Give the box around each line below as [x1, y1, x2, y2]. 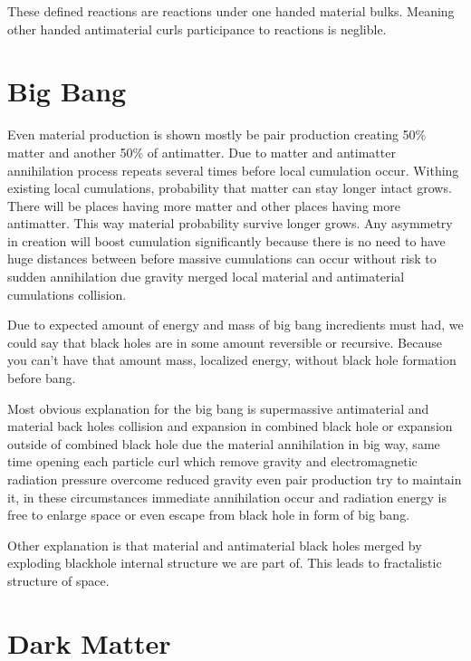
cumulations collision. [7, 284, 127, 303]
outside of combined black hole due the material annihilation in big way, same [7, 434, 440, 453]
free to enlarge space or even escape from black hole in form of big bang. [7, 505, 410, 524]
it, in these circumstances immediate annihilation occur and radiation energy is [7, 487, 447, 506]
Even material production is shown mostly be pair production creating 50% [7, 125, 427, 144]
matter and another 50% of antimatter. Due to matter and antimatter [7, 142, 396, 161]
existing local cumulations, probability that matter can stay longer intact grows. [7, 178, 452, 197]
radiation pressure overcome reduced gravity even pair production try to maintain [7, 470, 462, 488]
